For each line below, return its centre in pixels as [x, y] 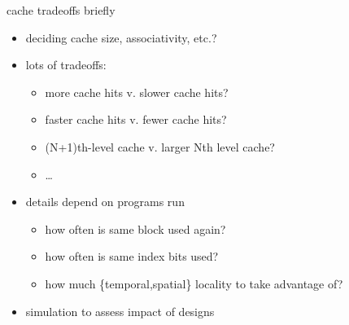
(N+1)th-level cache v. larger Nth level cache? [160, 146]
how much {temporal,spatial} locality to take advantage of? [194, 283]
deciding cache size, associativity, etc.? [121, 37]
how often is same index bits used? [132, 256]
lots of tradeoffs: [66, 65]
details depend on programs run [105, 202]
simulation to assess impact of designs [120, 311]
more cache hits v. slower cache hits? [137, 92]
